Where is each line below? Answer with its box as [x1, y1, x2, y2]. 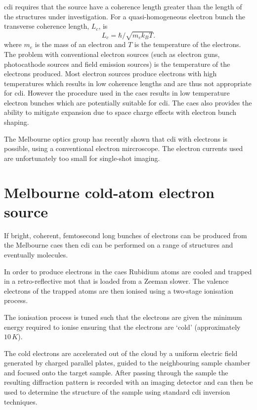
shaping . [4, 117, 29, 127]
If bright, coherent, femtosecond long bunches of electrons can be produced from [4, 230, 247, 240]
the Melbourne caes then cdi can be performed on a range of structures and [4, 240, 233, 250]
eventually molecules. [4, 249, 68, 259]
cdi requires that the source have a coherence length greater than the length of [4, 1, 242, 11]
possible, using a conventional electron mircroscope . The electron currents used [4, 143, 243, 154]
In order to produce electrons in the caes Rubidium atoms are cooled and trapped [4, 266, 252, 276]
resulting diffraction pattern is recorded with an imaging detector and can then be [4, 377, 253, 387]
